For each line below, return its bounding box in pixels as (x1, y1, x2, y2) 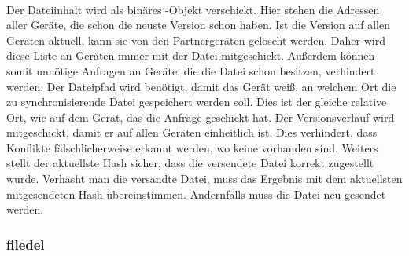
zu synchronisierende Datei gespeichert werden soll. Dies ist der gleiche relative (6, 93, 387, 110)
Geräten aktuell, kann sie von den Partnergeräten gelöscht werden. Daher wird (6, 31, 385, 48)
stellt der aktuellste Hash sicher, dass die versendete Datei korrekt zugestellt (6, 155, 374, 171)
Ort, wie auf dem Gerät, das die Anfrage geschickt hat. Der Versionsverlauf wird (6, 108, 395, 125)
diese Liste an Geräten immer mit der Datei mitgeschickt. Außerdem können (6, 47, 375, 64)
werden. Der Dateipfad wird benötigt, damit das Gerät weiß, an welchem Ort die (6, 78, 396, 94)
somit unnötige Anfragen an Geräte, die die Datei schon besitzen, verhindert (6, 62, 375, 79)
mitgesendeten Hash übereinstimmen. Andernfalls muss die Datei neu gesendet (6, 185, 386, 202)
